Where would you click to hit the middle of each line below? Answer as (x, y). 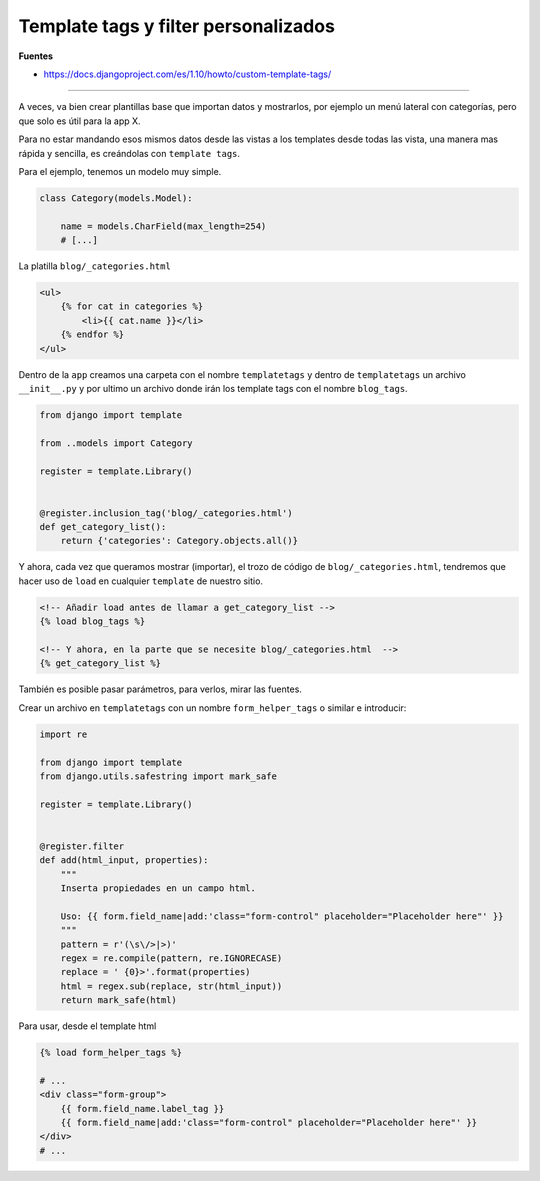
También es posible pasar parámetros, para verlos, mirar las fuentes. (160, 689)
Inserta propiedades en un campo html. (158, 888)
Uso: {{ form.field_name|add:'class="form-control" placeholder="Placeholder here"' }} (282, 916)
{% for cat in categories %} (132, 306)
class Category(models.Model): (116, 198)
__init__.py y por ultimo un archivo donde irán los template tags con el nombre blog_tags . (213, 388)
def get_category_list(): (103, 527)
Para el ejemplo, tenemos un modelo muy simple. (120, 171)
